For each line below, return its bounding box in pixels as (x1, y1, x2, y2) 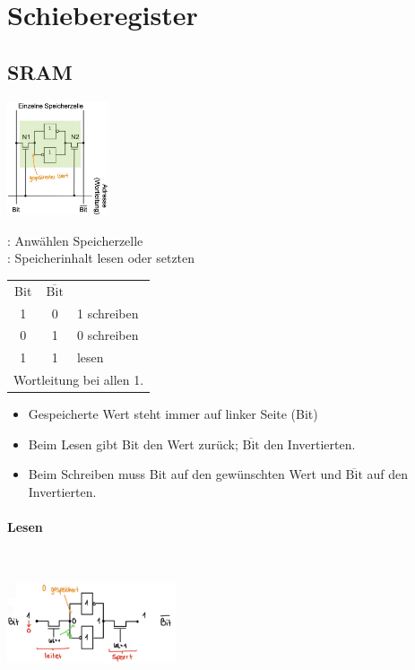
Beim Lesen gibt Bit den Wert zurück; (28, 434, 238, 453)
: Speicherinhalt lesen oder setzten (7, 248, 195, 267)
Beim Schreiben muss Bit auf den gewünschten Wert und (28, 465, 342, 483)
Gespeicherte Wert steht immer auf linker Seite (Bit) (28, 405, 318, 423)
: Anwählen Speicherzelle (7, 231, 143, 249)
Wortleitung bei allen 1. (13, 370, 144, 389)
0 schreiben (76, 326, 139, 344)
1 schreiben (76, 303, 139, 322)
